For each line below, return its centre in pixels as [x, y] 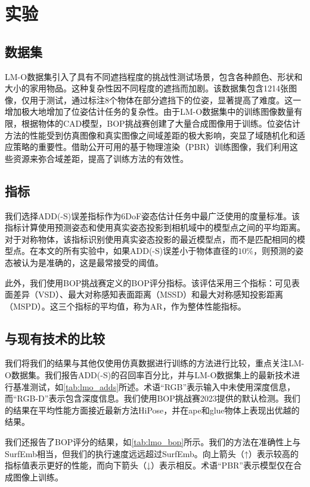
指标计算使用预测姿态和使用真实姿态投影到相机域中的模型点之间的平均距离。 [155, 227]
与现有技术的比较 [55, 338]
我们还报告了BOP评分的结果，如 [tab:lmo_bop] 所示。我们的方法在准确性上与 [153, 442]
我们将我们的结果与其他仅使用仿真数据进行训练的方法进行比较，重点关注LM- [155, 363]
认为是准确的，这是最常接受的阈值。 [92, 262]
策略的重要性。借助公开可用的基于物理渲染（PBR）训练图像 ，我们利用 [151, 147]
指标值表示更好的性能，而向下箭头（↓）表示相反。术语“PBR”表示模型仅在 [149, 465]
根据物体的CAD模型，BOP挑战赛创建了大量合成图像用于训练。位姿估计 [161, 123]
